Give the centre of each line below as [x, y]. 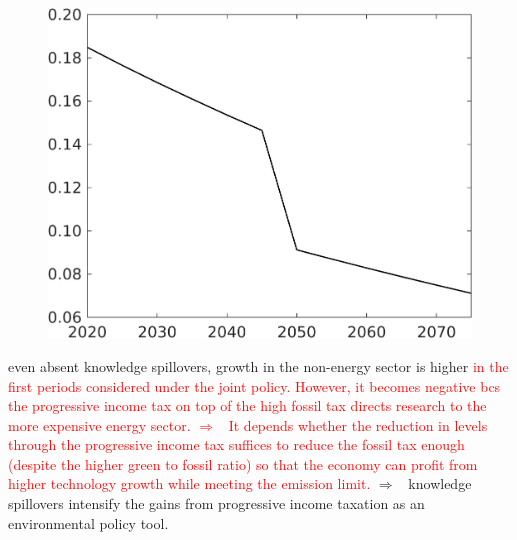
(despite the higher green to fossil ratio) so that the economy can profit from [243, 463]
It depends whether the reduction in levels [358, 424]
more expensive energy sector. [99, 424]
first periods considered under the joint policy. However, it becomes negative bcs [254, 385]
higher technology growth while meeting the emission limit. [189, 483]
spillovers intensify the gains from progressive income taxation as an [216, 503]
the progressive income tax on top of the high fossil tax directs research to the [247, 405]
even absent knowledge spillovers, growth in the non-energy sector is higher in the [258, 365]
